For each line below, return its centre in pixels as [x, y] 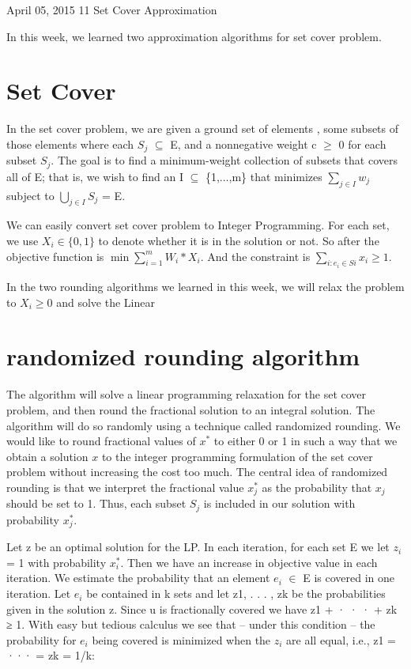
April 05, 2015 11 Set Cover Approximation [112, 9]
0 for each [362, 144]
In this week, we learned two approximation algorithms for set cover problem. [194, 36]
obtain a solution [47, 456]
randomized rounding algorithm [183, 356]
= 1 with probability [57, 562]
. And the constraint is [255, 256]
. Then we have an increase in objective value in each [249, 562]
